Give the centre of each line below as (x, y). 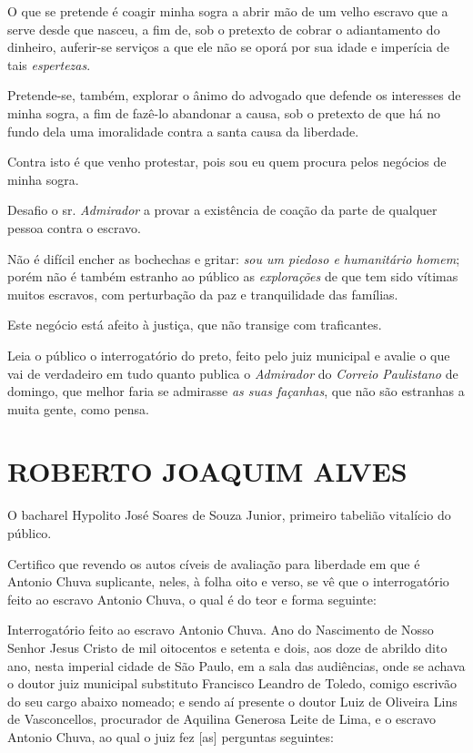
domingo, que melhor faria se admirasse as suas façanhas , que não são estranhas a (236, 391)
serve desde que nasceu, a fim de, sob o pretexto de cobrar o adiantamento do (224, 29)
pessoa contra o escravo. (74, 227)
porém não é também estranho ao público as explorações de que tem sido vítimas (233, 276)
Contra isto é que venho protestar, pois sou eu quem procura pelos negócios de (227, 162)
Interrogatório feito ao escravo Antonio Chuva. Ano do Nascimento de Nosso (221, 630)
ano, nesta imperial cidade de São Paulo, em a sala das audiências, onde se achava (236, 665)
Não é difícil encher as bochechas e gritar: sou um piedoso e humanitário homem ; (234, 258)
